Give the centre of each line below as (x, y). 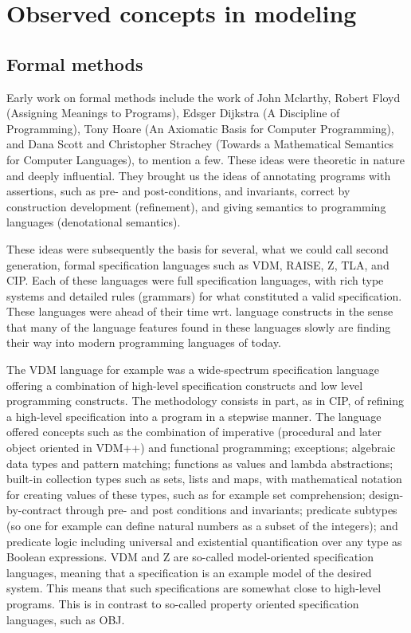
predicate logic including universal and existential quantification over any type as (204, 541)
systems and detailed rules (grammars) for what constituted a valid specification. (204, 295)
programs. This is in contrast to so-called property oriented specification (183, 603)
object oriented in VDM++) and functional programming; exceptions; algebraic (201, 448)
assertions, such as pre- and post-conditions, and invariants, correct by (178, 191)
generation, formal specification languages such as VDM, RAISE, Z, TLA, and (198, 264)
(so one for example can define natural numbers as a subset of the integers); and (202, 526)
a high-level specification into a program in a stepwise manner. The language (194, 416)
